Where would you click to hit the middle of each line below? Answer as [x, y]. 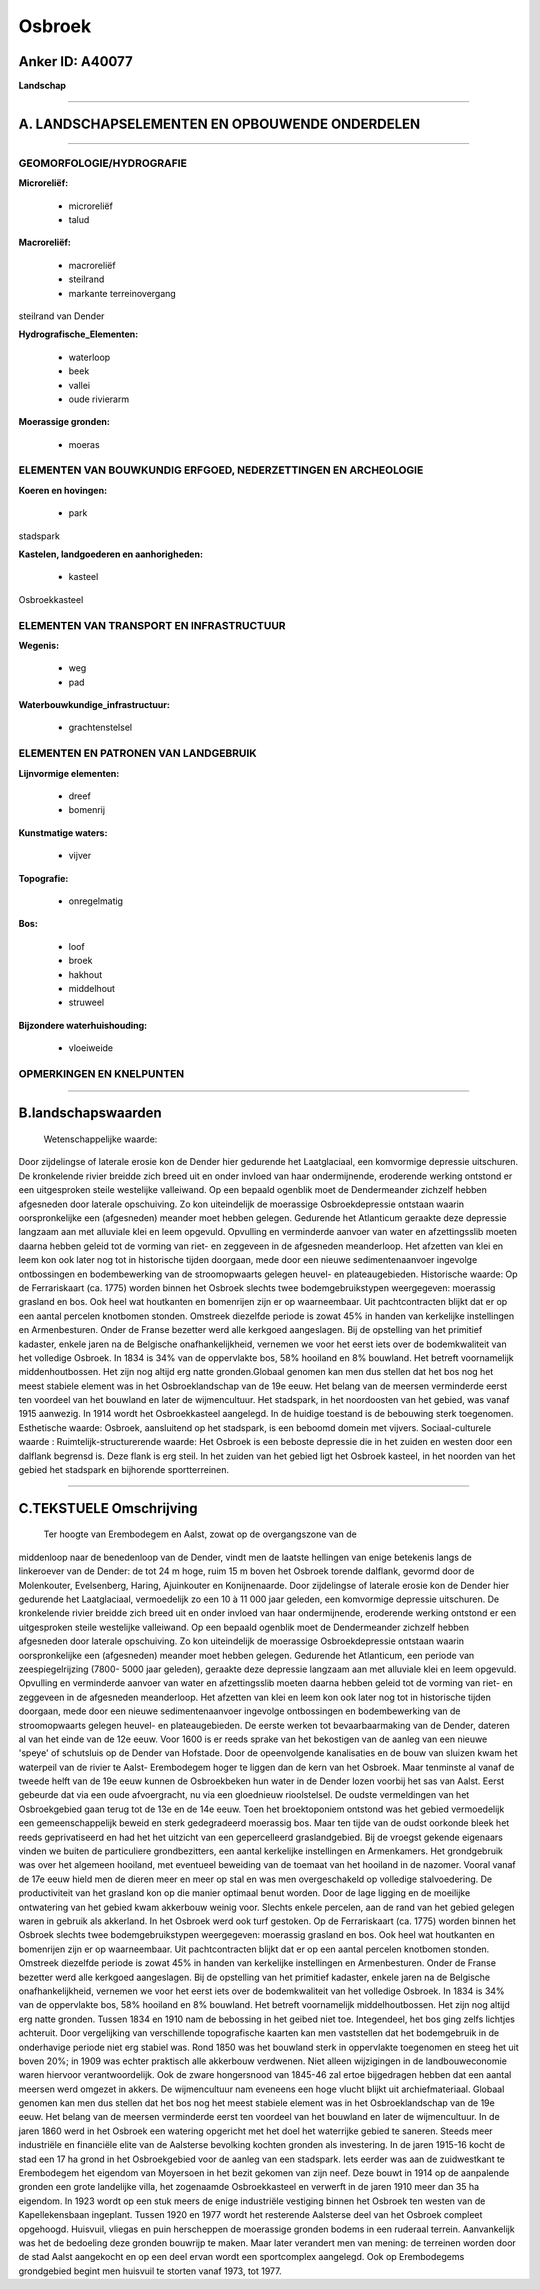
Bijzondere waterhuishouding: [83, 1025]
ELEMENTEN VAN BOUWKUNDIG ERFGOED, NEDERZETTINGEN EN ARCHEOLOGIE [221, 470]
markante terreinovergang [122, 293]
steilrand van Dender [61, 316]
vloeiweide [91, 1048]
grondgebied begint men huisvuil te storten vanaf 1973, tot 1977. [150, 2271]
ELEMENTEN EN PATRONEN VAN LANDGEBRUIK [137, 753]
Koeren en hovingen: [63, 490]
